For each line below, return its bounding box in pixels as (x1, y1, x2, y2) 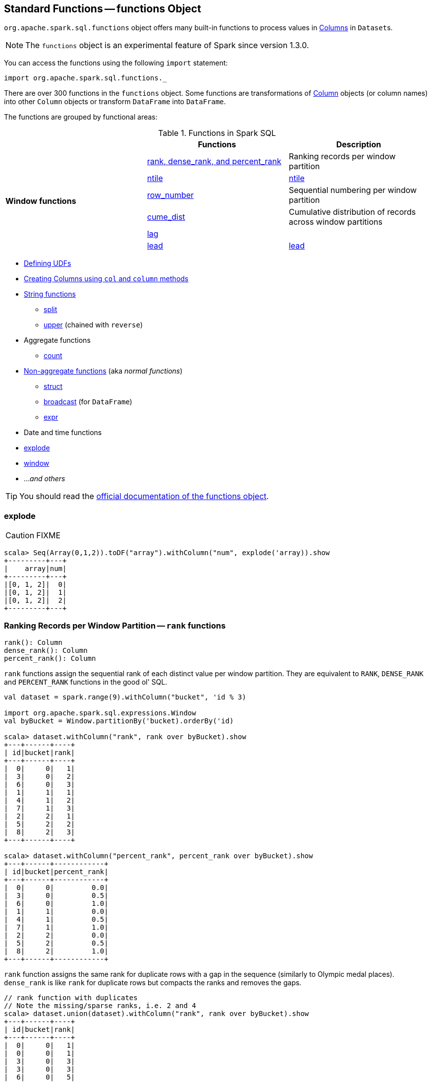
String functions (24, 290, 76, 299)
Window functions (5, 196, 76, 206)
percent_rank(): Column (4, 654, 96, 662)
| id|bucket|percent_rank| (4, 867, 108, 876)
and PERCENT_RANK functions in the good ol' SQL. (4, 677, 167, 686)
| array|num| (4, 565, 67, 573)
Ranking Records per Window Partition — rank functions (4, 620, 226, 631)
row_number (147, 190, 194, 200)
